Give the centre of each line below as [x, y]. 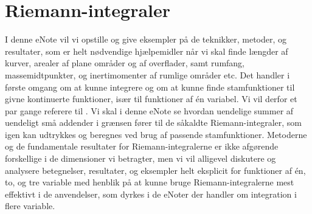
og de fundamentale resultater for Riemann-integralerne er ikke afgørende [142, 146]
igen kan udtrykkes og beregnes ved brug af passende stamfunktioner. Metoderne [156, 134]
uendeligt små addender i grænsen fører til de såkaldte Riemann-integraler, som [154, 123]
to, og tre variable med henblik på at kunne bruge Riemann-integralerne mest [150, 182]
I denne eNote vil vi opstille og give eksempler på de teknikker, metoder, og [146, 39]
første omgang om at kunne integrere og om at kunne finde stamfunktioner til [150, 87]
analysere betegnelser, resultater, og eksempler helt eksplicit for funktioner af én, [155, 170]
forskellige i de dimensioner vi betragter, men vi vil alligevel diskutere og [140, 158]
